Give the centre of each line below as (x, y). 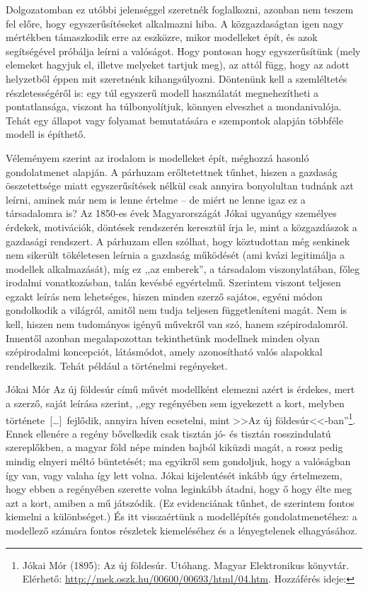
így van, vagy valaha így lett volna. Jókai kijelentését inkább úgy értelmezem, (174, 475)
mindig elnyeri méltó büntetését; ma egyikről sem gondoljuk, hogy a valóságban (178, 461)
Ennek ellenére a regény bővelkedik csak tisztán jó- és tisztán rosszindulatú (168, 433)
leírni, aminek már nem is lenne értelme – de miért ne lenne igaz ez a (156, 199)
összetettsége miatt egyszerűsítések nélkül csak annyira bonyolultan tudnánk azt (180, 186)
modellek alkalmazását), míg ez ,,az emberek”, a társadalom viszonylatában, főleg (183, 268)
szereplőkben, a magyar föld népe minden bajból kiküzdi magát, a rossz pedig (174, 447)
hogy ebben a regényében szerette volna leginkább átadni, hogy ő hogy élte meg (179, 489)
